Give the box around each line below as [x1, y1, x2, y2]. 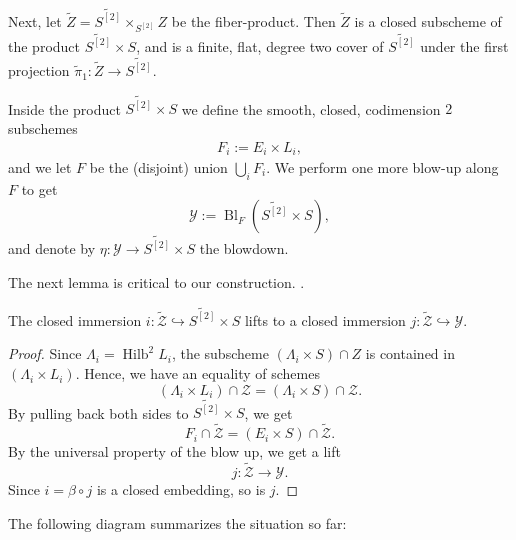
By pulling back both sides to [8, 402, 189, 423]
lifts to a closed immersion [244, 309, 406, 330]
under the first [420, 35, 509, 56]
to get [21, 178, 58, 199]
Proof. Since [8, 343, 82, 364]
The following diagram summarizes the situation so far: [8, 512, 347, 533]
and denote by [8, 238, 96, 259]
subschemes [8, 117, 78, 138]
